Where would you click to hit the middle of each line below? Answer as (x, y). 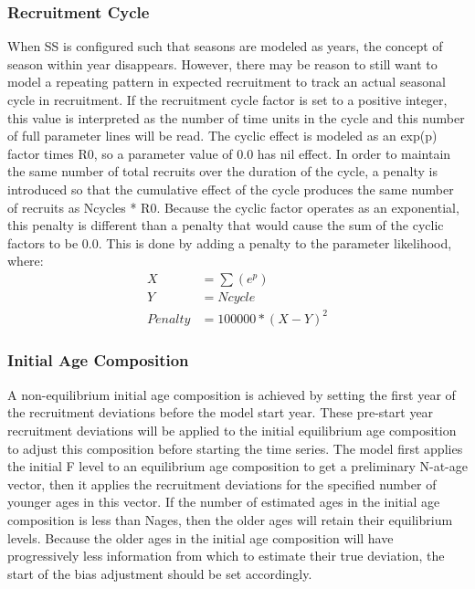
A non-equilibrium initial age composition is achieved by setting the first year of (232, 394)
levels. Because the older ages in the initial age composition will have (201, 537)
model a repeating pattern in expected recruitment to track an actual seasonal (227, 82)
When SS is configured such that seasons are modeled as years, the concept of (225, 46)
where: (26, 261)
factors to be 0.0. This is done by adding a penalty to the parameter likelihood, (230, 242)
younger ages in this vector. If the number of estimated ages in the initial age (224, 502)
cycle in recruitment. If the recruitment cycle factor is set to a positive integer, (227, 100)
